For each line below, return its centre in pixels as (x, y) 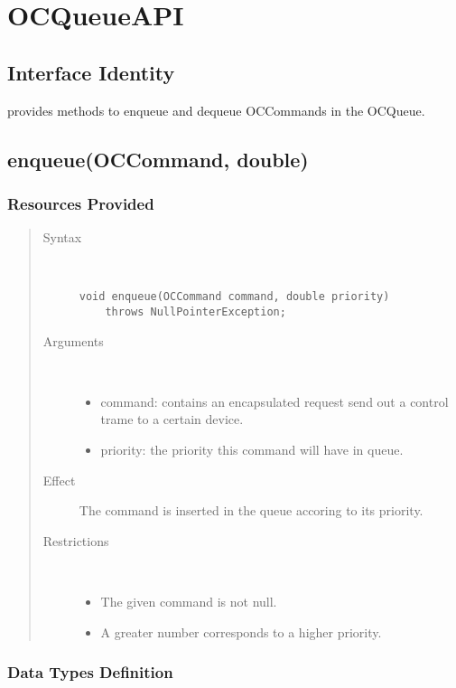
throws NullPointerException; (195, 312)
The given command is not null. (189, 602)
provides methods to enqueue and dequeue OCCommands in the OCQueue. (216, 110)
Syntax (62, 237)
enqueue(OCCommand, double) (158, 159)
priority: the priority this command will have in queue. (252, 450)
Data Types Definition (90, 672)
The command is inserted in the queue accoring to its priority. (251, 510)
